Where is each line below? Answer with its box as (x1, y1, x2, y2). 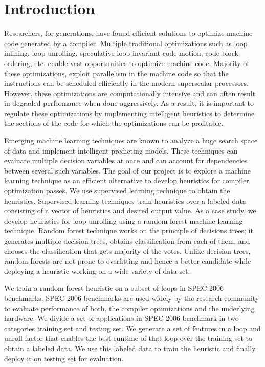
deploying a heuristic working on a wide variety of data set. (4, 265, 190, 276)
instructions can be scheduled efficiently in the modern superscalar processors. (4, 78, 249, 89)
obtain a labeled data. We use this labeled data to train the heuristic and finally (4, 342, 256, 353)
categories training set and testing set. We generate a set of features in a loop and (4, 322, 261, 333)
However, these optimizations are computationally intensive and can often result (4, 88, 256, 98)
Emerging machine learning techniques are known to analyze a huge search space (4, 135, 258, 146)
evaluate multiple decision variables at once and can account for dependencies (4, 155, 248, 166)
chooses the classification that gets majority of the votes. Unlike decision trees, (4, 245, 251, 256)
